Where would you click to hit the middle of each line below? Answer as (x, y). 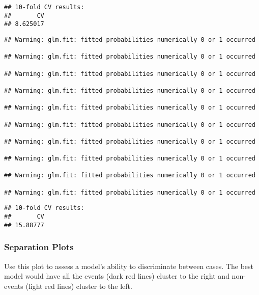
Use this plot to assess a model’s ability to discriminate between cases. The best (129, 266)
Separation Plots (39, 247)
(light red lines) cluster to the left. (79, 286)
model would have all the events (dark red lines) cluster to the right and (117, 276)
